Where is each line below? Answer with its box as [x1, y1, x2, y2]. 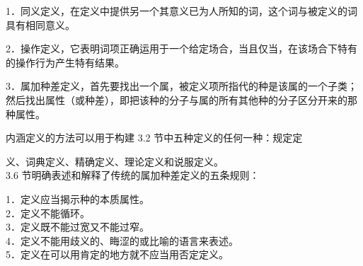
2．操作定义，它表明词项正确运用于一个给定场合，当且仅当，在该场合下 [6, 41, 338, 56]
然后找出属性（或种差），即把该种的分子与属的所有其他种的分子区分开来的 [6, 92, 347, 107]
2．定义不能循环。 [6, 205, 90, 220]
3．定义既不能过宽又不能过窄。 [6, 219, 149, 234]
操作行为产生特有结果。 [15, 54, 125, 69]
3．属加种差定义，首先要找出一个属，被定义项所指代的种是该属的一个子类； [6, 79, 357, 93]
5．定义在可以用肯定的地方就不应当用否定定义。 [6, 247, 229, 262]
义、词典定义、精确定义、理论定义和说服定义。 [6, 154, 224, 168]
